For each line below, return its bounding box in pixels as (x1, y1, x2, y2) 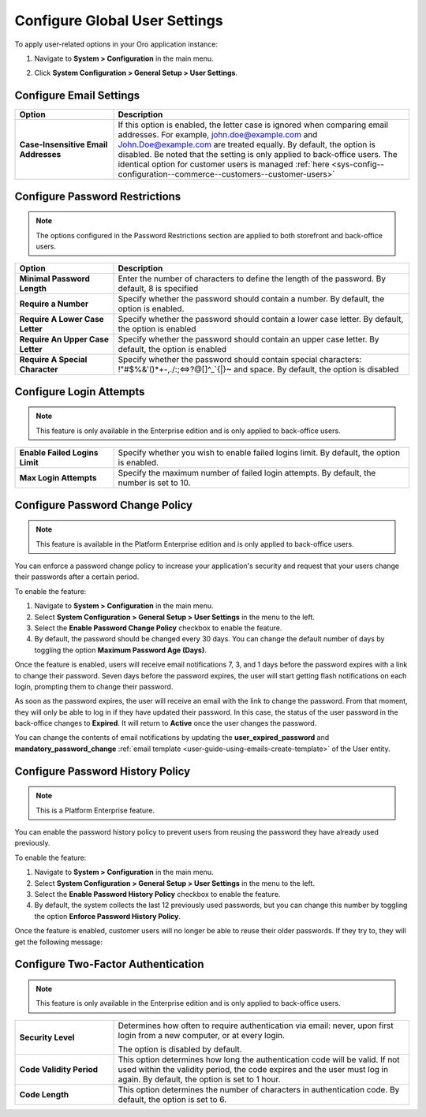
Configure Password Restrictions (14, 189, 181, 203)
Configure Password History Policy (14, 764, 191, 778)
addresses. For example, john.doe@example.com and (118, 129, 318, 140)
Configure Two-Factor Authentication (14, 958, 204, 971)
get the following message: (14, 937, 103, 947)
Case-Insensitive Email (19, 139, 108, 150)
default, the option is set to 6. (118, 1093, 227, 1104)
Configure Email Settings (14, 89, 140, 103)
